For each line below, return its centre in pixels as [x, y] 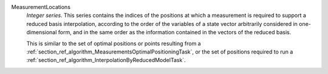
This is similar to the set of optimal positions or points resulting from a [114, 43]
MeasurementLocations [41, 7]
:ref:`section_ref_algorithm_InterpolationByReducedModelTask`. [106, 60]
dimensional [42, 32]
